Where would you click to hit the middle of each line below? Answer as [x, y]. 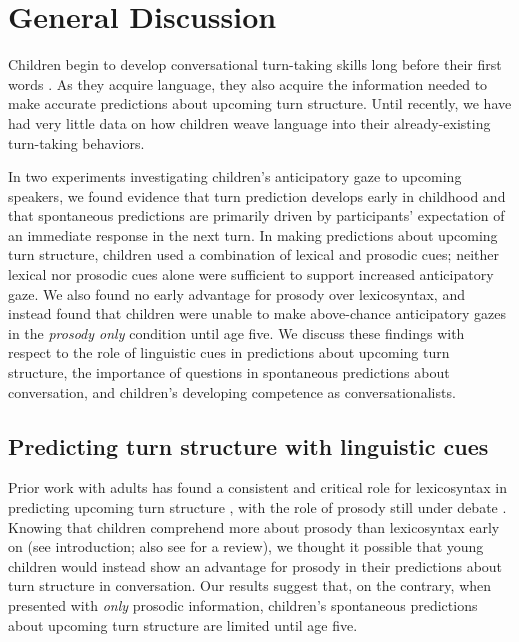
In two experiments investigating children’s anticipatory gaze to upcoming [235, 176]
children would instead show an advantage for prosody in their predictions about [255, 565]
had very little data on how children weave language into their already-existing [249, 122]
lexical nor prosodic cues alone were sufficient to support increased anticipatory [251, 274]
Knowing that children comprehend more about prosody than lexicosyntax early [254, 526]
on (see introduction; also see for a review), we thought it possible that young [246, 546]
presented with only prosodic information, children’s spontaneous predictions [243, 604]
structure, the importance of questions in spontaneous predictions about [229, 372]
